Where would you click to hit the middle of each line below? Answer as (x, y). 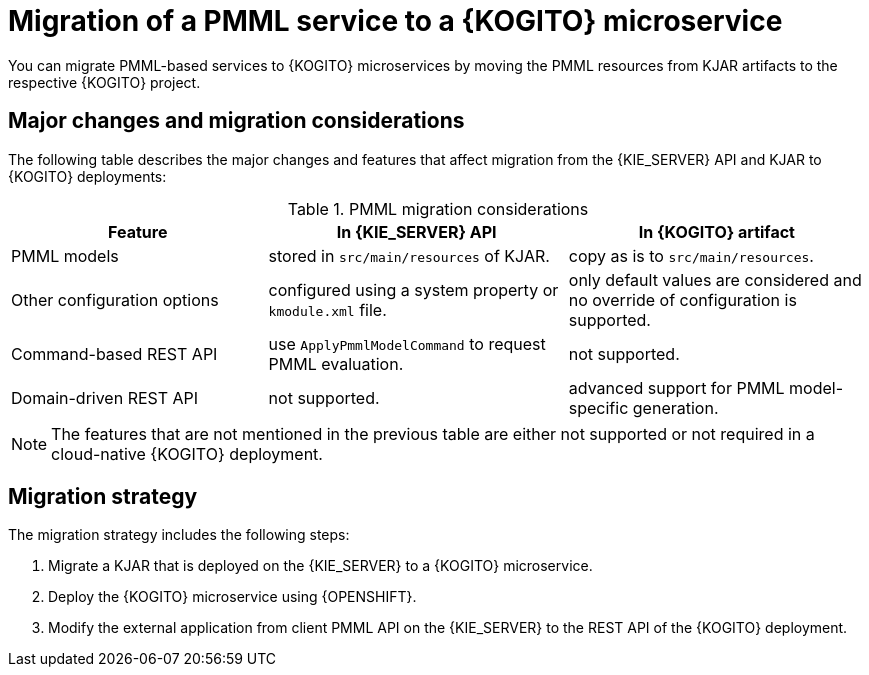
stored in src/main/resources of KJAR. (409, 255)
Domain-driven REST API (105, 397)
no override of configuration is (682, 299)
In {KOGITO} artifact (716, 231)
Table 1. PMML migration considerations (438, 208)
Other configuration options (115, 299)
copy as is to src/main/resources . (691, 255)
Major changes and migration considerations (236, 121)
